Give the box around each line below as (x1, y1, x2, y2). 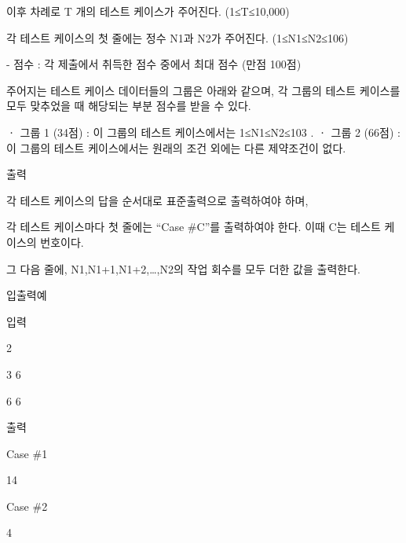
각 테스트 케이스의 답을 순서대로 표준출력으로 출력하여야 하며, (6, 192, 309, 208)
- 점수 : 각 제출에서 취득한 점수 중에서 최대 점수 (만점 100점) (6, 56, 302, 72)
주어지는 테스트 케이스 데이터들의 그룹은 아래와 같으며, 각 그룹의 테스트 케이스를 (6, 82, 401, 98)
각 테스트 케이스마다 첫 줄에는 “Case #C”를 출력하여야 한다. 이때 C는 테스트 (6, 218, 381, 235)
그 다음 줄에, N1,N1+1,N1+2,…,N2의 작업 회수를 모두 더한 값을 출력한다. (6, 260, 360, 277)
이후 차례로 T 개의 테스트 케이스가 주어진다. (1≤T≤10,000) (6, 3, 290, 19)
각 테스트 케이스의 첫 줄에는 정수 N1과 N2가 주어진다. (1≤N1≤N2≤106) (6, 29, 349, 46)
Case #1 (6, 445, 48, 461)
